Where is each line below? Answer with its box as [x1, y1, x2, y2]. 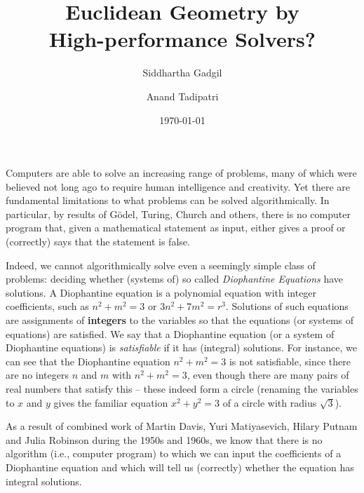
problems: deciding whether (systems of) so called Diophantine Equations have [6, 271, 344, 286]
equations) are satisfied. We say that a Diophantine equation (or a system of [6, 326, 335, 341]
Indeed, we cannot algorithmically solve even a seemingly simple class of [6, 257, 316, 272]
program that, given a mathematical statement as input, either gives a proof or [6, 220, 346, 235]
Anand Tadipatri [146, 88, 219, 103]
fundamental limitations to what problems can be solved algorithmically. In [6, 193, 330, 208]
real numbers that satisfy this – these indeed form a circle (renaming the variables [6, 381, 358, 396]
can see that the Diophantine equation [6, 353, 170, 368]
